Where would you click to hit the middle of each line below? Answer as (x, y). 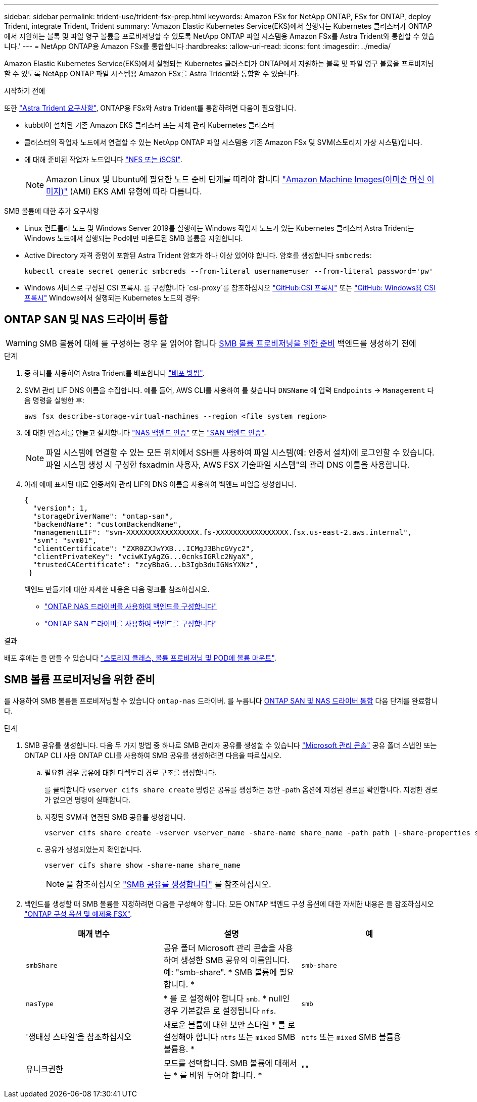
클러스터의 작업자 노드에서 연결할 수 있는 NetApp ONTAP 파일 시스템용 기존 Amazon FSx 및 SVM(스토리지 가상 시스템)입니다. (223, 142)
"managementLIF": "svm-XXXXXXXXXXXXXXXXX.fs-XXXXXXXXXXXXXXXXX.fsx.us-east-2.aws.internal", (222, 532)
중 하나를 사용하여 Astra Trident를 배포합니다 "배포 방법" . (114, 373)
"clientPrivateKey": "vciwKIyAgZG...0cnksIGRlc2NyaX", (144, 556)
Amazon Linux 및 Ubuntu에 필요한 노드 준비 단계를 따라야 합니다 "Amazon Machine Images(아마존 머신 (235, 179)
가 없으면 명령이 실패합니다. (88, 799)
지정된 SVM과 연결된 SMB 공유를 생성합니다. (115, 817)
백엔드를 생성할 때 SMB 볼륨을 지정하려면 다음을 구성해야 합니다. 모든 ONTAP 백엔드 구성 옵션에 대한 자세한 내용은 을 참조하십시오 (229, 904)
